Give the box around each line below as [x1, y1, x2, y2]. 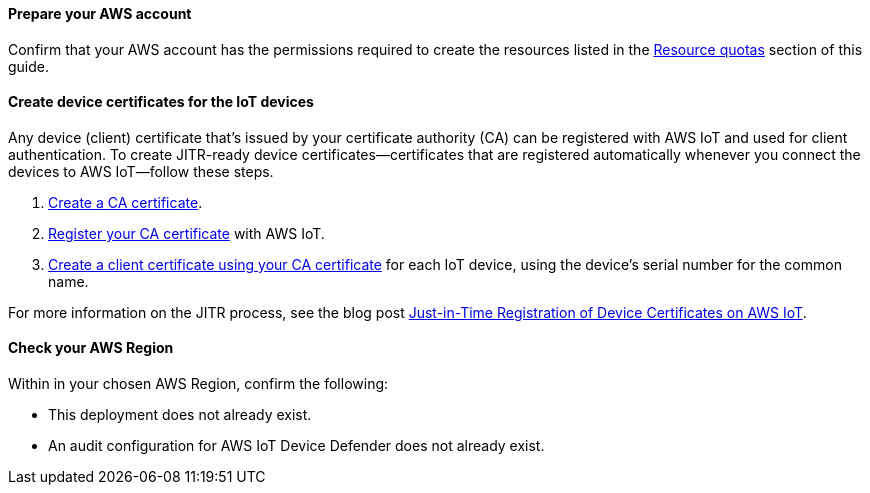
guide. [8, 57, 50, 75]
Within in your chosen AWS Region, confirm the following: [8, 375, 389, 393]
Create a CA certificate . [48, 193, 203, 211]
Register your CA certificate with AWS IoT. [48, 224, 325, 242]
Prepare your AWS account [8, 5, 192, 22]
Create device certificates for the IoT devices [8, 93, 314, 111]
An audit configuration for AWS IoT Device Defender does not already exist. [48, 437, 545, 455]
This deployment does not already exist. [48, 406, 312, 424]
